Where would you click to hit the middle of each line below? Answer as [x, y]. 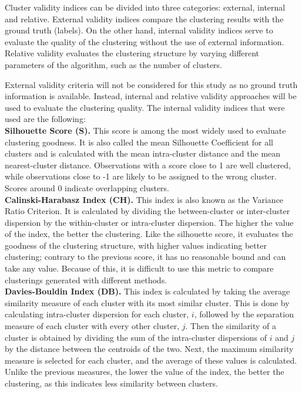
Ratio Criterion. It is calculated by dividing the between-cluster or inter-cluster [147, 211]
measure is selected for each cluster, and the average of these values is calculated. [151, 360]
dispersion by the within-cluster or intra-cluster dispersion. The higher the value [149, 222]
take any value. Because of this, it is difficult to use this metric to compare [139, 268]
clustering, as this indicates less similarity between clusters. [111, 383]
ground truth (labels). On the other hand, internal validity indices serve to [139, 30]
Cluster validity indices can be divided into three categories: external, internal [145, 7]
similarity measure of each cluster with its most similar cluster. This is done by [147, 302]
